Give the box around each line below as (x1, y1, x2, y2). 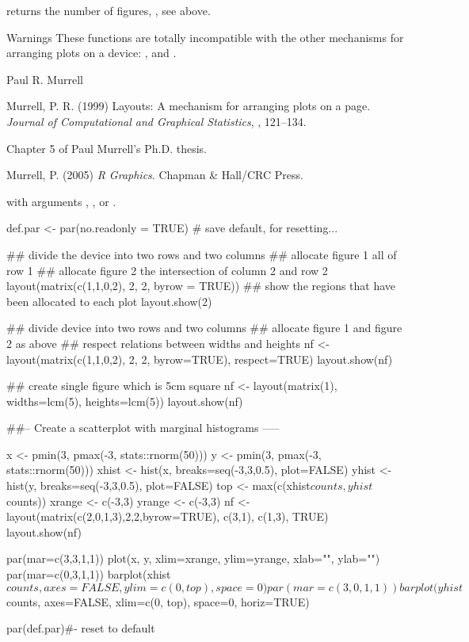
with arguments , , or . (6, 193, 116, 209)
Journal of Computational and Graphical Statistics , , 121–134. (6, 113, 307, 129)
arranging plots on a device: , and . (6, 44, 177, 61)
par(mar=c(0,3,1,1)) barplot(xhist (6, 566, 171, 583)
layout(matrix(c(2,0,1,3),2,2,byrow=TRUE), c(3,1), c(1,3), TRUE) (6, 508, 329, 525)
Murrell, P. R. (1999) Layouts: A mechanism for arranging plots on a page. (6, 97, 371, 114)
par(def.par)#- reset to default (6, 620, 155, 636)
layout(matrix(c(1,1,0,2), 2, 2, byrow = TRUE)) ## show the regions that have (6, 277, 396, 294)
